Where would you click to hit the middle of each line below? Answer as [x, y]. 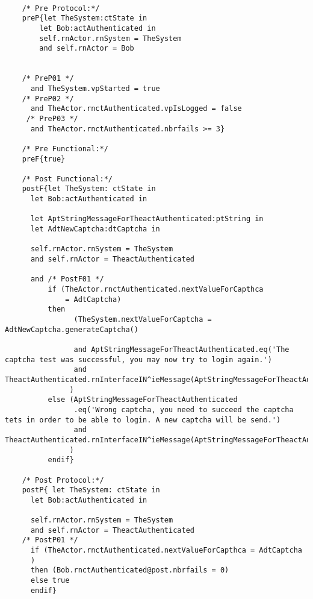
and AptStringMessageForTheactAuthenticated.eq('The [181, 349]
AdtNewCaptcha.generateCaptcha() [72, 329]
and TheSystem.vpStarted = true [95, 88]
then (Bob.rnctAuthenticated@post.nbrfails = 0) [130, 570]
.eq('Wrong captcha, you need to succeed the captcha [184, 409]
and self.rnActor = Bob [87, 49]
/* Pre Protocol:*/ [61, 8]
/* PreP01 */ [48, 79]
